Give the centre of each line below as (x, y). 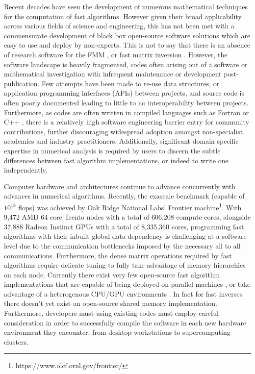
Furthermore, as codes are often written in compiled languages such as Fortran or (127, 112)
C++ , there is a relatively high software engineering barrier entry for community (127, 122)
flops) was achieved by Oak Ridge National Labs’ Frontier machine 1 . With (130, 206)
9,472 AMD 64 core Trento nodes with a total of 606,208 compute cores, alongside (127, 217)
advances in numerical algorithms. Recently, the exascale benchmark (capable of (124, 196)
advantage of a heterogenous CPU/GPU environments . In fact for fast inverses (123, 293)
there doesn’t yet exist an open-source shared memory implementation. (111, 303)
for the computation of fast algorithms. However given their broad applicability (123, 16)
